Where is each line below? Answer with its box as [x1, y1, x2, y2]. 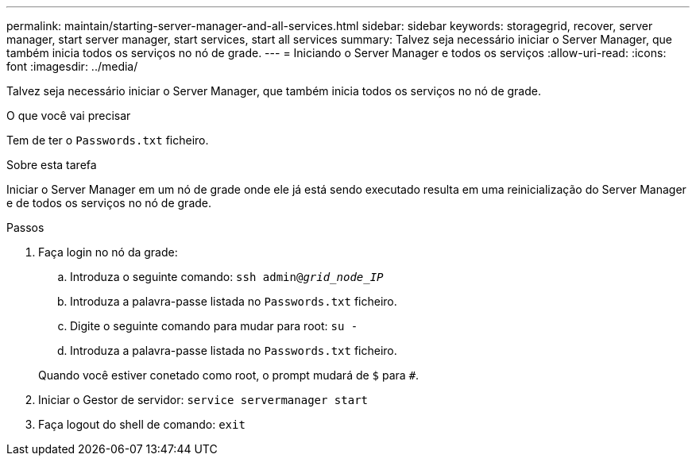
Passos [6, 221, 44, 234]
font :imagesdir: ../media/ [6, 60, 138, 73]
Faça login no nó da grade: [38, 245, 178, 259]
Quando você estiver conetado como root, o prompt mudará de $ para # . [38, 368, 420, 382]
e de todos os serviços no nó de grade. [6, 196, 212, 210]
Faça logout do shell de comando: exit [38, 418, 246, 431]
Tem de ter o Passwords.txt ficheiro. [6, 133, 209, 147]
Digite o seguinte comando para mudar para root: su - [70, 319, 358, 333]
